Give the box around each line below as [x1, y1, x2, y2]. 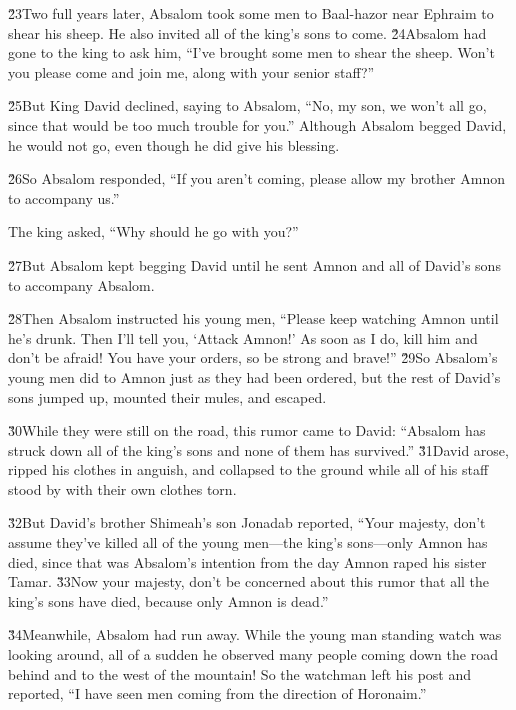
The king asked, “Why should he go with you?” [8, 221, 299, 242]
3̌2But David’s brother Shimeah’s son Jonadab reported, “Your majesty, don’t [8, 512, 486, 533]
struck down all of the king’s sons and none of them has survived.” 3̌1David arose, [8, 439, 509, 460]
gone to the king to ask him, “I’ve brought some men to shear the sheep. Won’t [8, 42, 495, 63]
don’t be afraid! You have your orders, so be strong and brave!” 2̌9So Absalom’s [8, 347, 498, 368]
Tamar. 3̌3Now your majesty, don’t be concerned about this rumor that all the [8, 571, 490, 592]
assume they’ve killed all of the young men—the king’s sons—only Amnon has [8, 532, 488, 553]
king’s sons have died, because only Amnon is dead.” [8, 590, 329, 611]
